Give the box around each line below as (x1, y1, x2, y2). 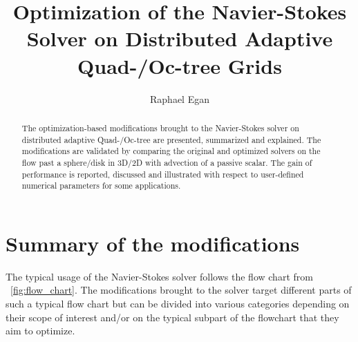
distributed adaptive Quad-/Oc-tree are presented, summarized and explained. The (21, 133, 321, 145)
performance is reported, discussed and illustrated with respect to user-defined (21, 168, 304, 180)
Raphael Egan (150, 91, 209, 106)
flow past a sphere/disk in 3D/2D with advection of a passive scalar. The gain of (21, 156, 312, 168)
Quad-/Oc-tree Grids (77, 51, 282, 79)
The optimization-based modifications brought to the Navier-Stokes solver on (21, 122, 299, 133)
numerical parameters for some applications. (21, 180, 181, 191)
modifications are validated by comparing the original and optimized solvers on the (21, 145, 321, 157)
